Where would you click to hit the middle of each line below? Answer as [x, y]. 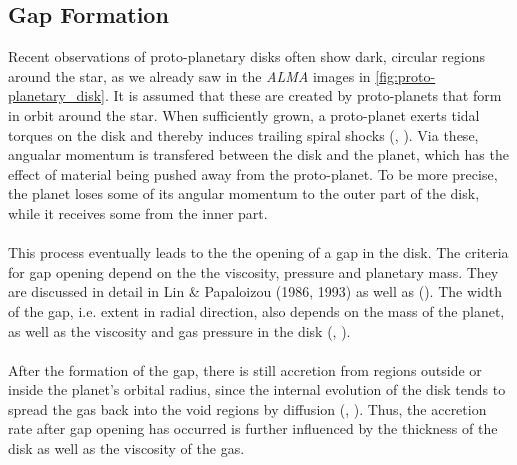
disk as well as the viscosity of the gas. [126, 448]
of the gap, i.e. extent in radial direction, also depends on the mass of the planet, [256, 310]
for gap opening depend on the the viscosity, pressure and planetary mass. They [253, 271]
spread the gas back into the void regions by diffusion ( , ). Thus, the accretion [247, 408]
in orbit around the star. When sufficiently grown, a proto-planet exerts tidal [244, 114]
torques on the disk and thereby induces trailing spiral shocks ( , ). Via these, [243, 134]
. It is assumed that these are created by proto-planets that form [303, 95]
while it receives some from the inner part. [138, 212]
